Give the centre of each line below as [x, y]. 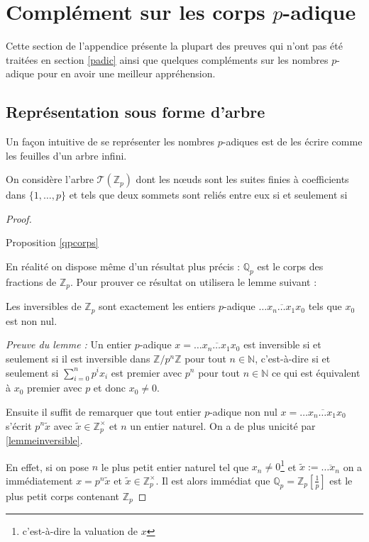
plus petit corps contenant [63, 496]
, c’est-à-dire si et [293, 358]
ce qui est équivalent [316, 372]
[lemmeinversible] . [44, 440]
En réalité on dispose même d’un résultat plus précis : [123, 266]
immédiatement [39, 480]
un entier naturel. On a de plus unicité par [223, 425]
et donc [109, 388]
